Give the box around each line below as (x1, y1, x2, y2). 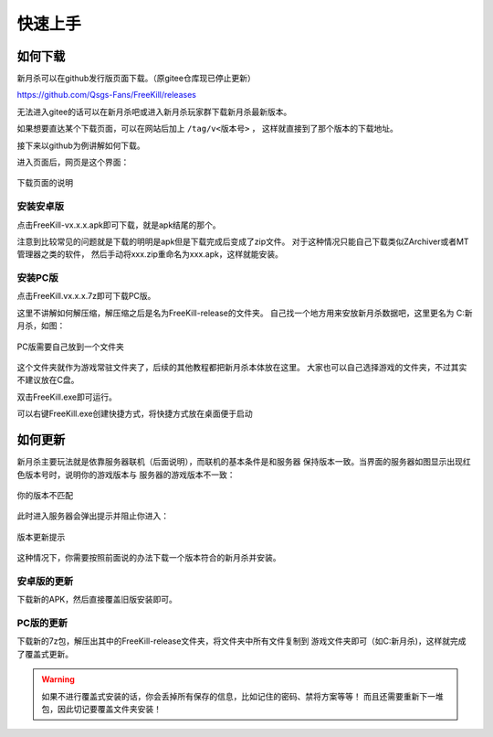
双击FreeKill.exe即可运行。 (16, 391, 118, 402)
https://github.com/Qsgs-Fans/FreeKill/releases (16, 90, 196, 101)
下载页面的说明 (16, 177, 73, 188)
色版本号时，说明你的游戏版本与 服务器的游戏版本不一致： (16, 469, 236, 480)
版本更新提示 (16, 531, 66, 542)
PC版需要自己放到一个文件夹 (16, 341, 125, 352)
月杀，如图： (16, 320, 66, 331)
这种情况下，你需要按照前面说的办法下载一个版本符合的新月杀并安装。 (16, 552, 281, 563)
